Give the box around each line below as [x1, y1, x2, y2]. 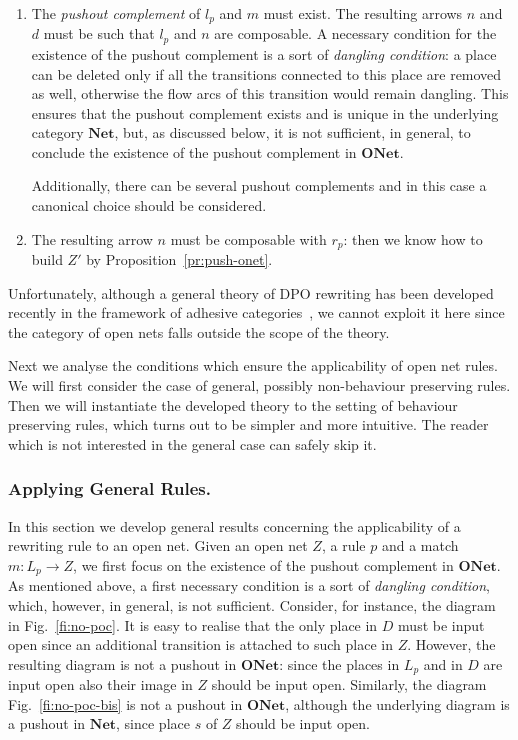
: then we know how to [343, 228, 483, 249]
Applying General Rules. [8, 476, 212, 501]
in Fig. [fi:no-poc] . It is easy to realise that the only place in [8, 614, 378, 635]
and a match [381, 535, 459, 556]
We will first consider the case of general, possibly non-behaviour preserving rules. [8, 375, 511, 396]
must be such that [43, 23, 155, 44]
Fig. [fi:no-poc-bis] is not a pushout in [8, 693, 243, 714]
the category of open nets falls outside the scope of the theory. [8, 321, 390, 342]
